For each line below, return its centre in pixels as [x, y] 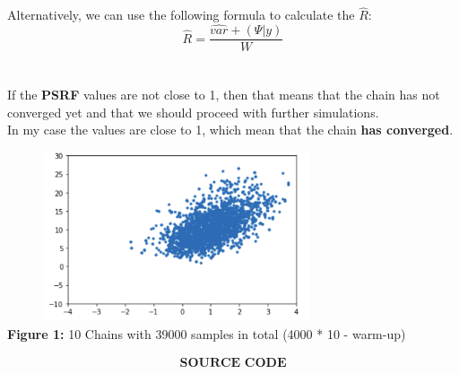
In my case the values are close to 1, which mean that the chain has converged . [230, 130]
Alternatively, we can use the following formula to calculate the [181, 15]
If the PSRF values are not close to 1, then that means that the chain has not [224, 95]
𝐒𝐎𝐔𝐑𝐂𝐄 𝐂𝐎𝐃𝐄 [233, 364]
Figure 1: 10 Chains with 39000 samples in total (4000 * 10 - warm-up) [207, 333]
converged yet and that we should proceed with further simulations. [193, 112]
